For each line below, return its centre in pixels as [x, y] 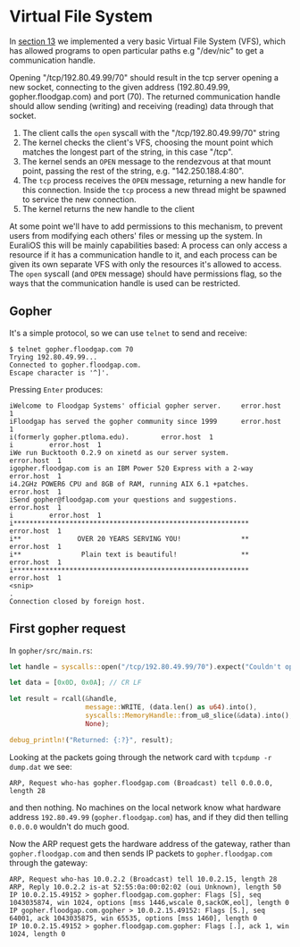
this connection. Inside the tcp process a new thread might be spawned [154, 190]
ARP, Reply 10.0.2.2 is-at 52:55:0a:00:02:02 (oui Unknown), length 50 [145, 887]
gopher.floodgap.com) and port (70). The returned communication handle [145, 97]
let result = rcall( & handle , [63, 699]
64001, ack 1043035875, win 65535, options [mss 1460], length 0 [133, 918]
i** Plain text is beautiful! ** [129, 554]
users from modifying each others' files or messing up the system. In [136, 235]
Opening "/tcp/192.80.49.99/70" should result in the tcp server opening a [144, 77]
